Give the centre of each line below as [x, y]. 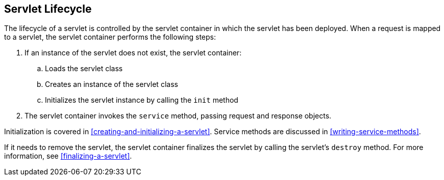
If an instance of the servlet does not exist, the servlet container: [133, 53]
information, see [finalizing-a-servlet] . [68, 156]
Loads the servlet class [84, 69]
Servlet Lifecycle [48, 9]
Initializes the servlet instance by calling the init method [142, 100]
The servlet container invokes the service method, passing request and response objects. [178, 116]
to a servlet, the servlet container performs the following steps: [110, 37]
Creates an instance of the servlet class [112, 84]
